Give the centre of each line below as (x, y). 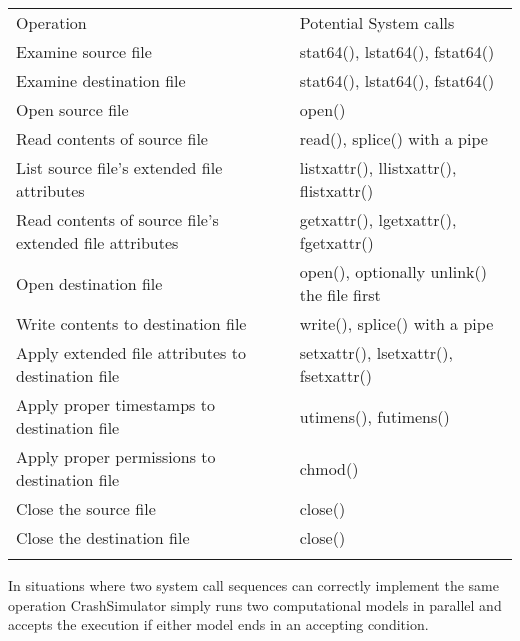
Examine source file (84, 51)
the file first (340, 294)
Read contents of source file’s (117, 219)
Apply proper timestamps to (115, 404)
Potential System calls (377, 22)
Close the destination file (103, 537)
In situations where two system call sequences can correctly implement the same (253, 585)
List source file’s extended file (119, 167)
